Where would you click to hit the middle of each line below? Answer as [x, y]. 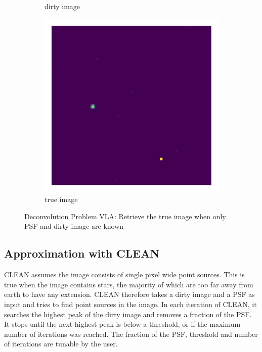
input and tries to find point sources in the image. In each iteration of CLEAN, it [130, 304]
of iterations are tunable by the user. [61, 344]
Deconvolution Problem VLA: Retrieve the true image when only [125, 216]
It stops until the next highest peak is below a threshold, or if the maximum [122, 324]
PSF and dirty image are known [74, 226]
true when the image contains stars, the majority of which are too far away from [129, 284]
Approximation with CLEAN [82, 253]
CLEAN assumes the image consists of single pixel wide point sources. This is [124, 274]
